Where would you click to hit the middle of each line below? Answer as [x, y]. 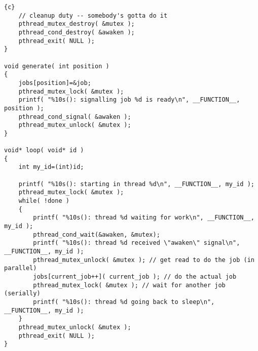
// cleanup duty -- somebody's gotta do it [93, 15]
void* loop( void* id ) [44, 150]
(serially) [22, 294]
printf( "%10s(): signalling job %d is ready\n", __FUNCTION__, [129, 100]
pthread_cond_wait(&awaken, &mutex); [97, 234]
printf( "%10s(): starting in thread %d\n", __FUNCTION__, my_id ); [136, 184]
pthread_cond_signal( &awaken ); [75, 117]
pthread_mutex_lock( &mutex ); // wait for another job [129, 285]
